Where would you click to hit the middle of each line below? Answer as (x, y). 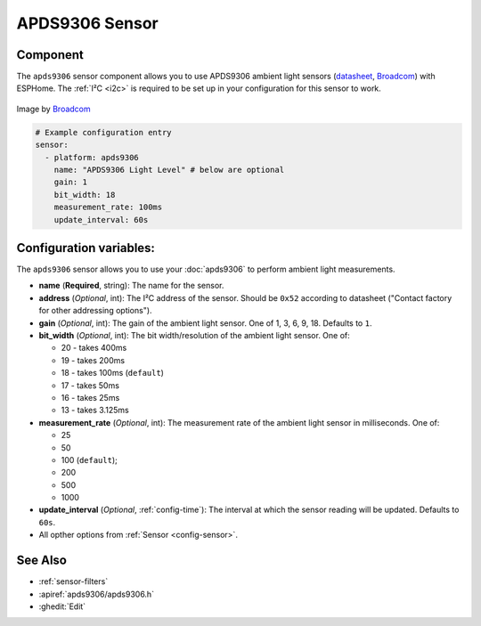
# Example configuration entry (104, 132)
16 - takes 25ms (90, 397)
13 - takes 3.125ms (95, 411)
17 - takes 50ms (90, 385)
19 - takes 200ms (93, 360)
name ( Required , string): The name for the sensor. (131, 286)
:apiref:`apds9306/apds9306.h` (97, 594)
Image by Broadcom (53, 109)
